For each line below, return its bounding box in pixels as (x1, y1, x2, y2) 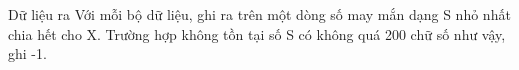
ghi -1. (8, 43, 47, 64)
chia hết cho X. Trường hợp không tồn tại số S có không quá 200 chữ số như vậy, (8, 23, 506, 44)
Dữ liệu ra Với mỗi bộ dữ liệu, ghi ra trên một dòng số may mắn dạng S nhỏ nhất (8, 4, 511, 24)
